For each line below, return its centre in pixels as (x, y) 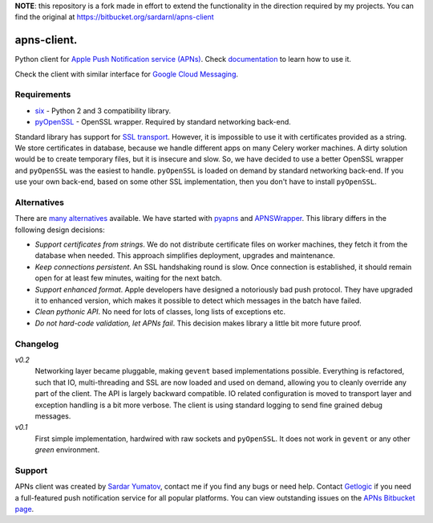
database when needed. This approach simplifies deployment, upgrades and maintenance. (185, 255)
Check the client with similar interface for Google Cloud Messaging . (127, 74)
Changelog (37, 344)
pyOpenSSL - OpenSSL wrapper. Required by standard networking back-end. (163, 122)
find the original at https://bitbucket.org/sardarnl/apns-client (114, 17)
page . (24, 509)
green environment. (67, 450)
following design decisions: (60, 230)
